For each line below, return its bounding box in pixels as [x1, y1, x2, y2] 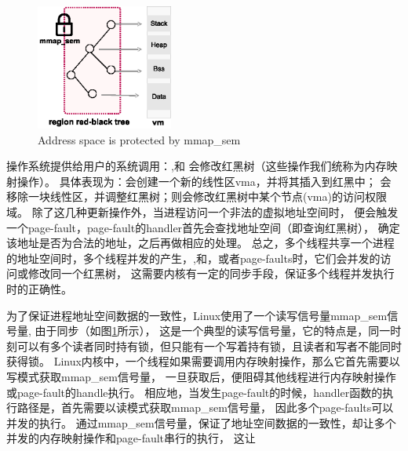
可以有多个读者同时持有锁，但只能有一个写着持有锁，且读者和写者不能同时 [16, 337, 402, 354]
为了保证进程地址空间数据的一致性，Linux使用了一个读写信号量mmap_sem [6, 307, 388, 323]
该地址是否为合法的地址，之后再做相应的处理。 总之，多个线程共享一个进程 [6, 235, 395, 251]
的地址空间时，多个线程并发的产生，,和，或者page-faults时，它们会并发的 [6, 249, 381, 266]
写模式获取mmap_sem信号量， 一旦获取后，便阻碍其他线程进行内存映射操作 [6, 368, 396, 384]
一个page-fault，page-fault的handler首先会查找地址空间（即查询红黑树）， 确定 [6, 219, 400, 235]
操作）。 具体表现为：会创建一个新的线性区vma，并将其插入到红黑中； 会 [16, 173, 392, 189]
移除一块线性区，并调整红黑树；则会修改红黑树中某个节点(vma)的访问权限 [6, 188, 387, 205]
